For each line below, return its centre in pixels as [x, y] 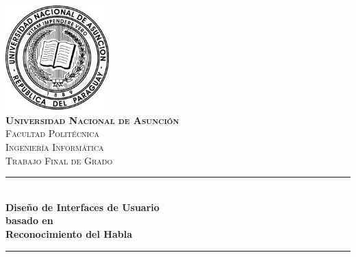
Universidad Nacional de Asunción [92, 120]
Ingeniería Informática [55, 146]
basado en [29, 220]
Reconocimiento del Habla [69, 233]
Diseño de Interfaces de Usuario [82, 207]
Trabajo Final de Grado [59, 160]
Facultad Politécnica [52, 133]
